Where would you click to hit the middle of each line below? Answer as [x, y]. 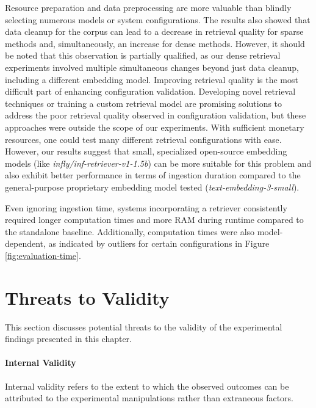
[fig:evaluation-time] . [43, 255]
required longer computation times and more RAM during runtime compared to [154, 220]
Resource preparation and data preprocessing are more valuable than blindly [148, 7]
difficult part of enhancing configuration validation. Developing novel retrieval [150, 91]
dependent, [25, 243]
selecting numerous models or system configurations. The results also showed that [158, 19]
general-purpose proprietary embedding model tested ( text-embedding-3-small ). [152, 187]
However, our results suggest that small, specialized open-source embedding [146, 151]
